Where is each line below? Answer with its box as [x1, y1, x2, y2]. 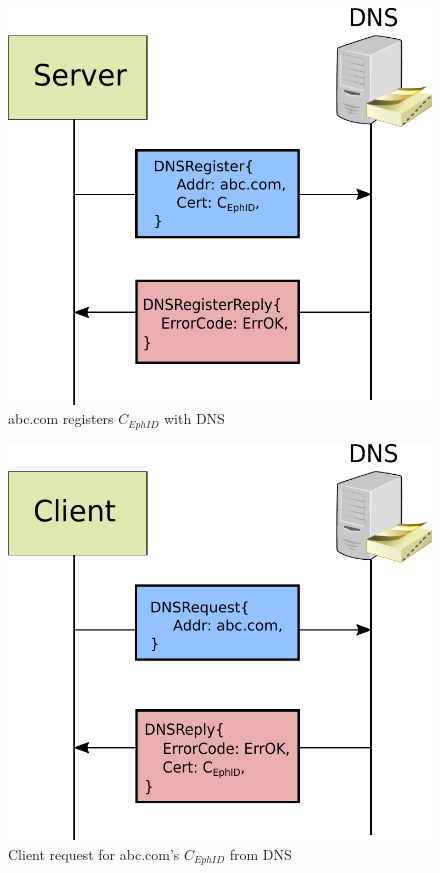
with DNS [163, 408, 225, 429]
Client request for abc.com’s [8, 843, 180, 864]
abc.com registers [8, 408, 114, 429]
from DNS [229, 843, 292, 864]
